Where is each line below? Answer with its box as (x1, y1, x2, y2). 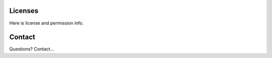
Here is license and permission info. (9, 20, 84, 26)
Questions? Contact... (9, 46, 54, 52)
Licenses (9, 6, 39, 15)
